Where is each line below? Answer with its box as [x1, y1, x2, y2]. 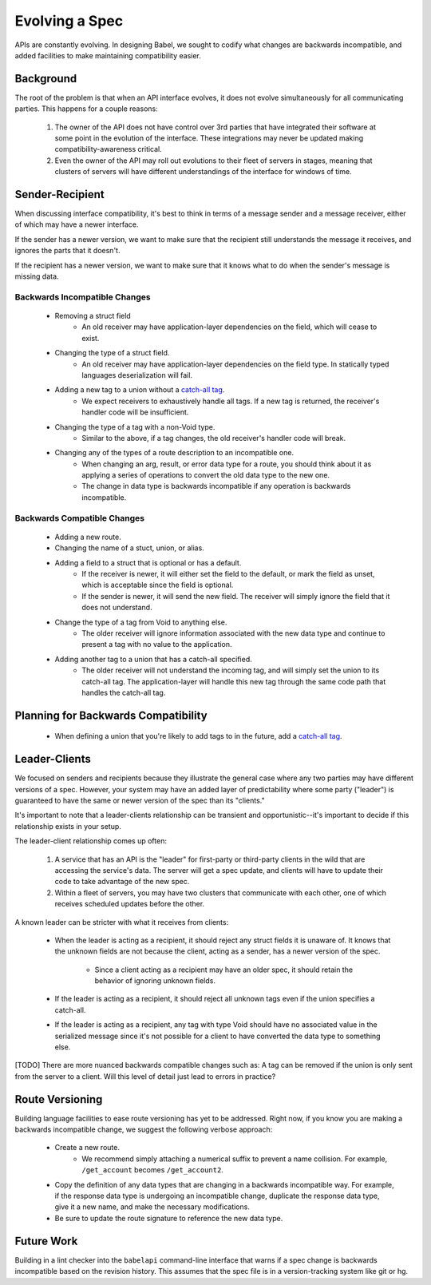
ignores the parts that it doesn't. [14, 246, 121, 256]
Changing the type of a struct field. [54, 348, 170, 358]
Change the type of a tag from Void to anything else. [54, 617, 227, 627]
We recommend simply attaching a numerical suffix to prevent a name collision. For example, [81, 1154, 388, 1164]
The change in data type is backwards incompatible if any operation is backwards [81, 482, 351, 491]
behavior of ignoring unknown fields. [94, 976, 215, 986]
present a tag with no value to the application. [81, 640, 232, 649]
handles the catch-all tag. [81, 688, 166, 697]
